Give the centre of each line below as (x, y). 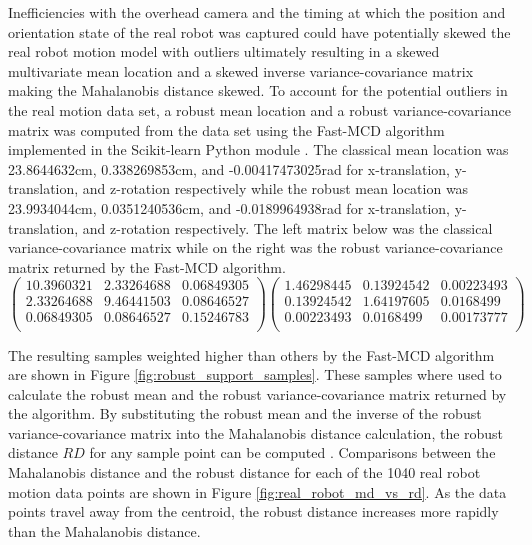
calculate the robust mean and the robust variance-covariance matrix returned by (257, 393)
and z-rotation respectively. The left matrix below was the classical (287, 227)
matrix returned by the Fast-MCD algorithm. (147, 266)
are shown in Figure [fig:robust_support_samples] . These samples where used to (255, 374)
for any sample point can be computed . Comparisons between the (292, 452)
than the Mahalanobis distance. (104, 530)
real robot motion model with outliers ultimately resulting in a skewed (224, 51)
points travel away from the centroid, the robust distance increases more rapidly (253, 511)
